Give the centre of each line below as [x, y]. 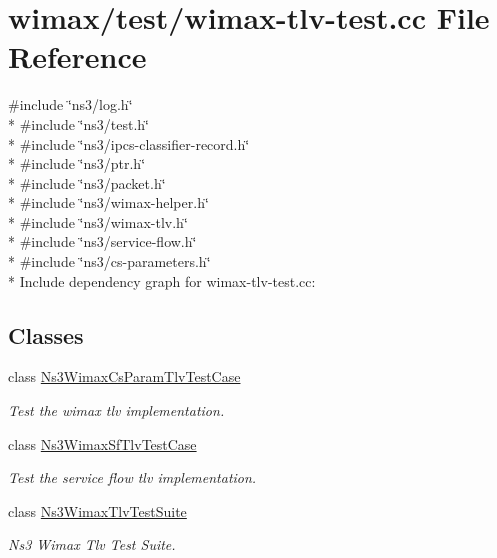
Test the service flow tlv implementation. [132, 477]
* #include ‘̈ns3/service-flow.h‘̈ [102, 241]
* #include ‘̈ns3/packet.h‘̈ [87, 182]
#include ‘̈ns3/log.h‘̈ [70, 104]
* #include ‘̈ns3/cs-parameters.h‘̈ [109, 261]
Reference [77, 56]
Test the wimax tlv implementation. [116, 410]
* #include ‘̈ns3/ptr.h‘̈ [77, 163]
